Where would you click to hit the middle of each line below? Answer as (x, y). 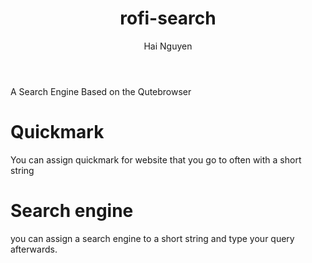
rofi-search (168, 18)
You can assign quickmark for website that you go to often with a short (156, 159)
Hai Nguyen (168, 46)
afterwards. (34, 249)
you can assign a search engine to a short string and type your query (152, 238)
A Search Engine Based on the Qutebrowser (101, 91)
